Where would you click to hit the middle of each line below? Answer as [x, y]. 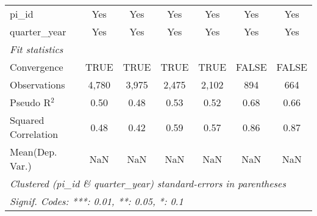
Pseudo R [30, 102]
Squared [27, 120]
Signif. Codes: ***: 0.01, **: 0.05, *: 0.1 [97, 201]
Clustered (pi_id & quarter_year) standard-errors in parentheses [148, 183]
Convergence [37, 67]
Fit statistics [37, 49]
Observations [37, 85]
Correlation [34, 134]
